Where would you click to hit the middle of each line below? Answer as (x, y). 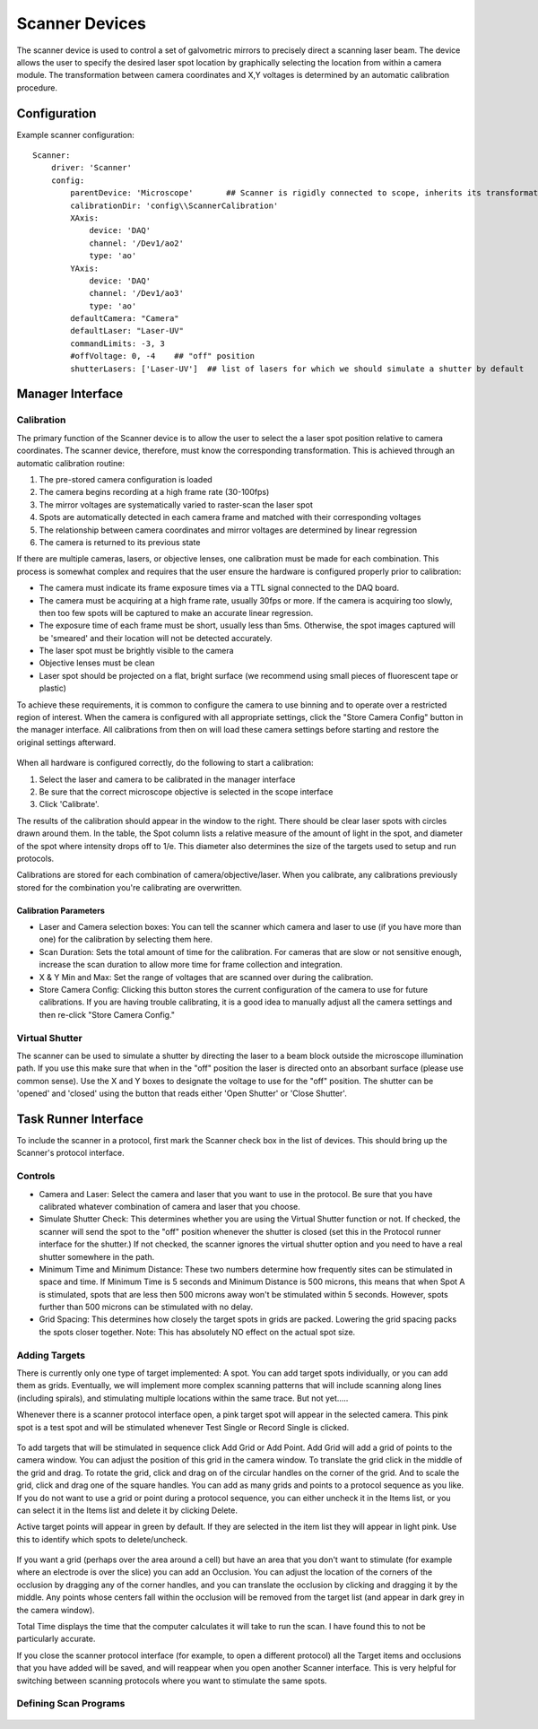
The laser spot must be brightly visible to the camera (136, 651)
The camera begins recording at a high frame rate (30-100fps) (154, 492)
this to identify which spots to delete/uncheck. (102, 1539)
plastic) (53, 688)
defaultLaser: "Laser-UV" (127, 331)
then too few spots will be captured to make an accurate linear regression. (176, 613)
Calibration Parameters (61, 910)
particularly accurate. (56, 1639)
